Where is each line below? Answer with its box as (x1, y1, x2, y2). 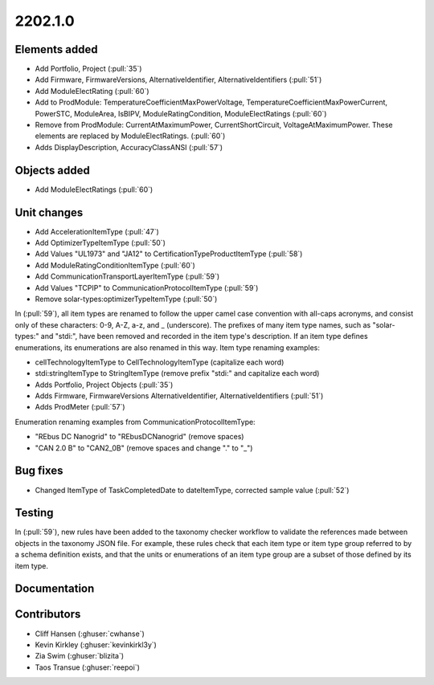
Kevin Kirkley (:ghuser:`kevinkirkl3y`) (35, 639, 157, 650)
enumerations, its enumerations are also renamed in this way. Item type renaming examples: (14, 342, 321, 353)
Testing (14, 506, 54, 520)
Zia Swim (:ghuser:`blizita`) (35, 651, 125, 661)
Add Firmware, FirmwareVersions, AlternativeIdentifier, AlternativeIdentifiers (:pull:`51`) (35, 75, 322, 84)
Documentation (14, 582, 95, 596)
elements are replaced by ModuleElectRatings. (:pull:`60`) (35, 131, 226, 141)
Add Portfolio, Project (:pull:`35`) (35, 64, 142, 74)
